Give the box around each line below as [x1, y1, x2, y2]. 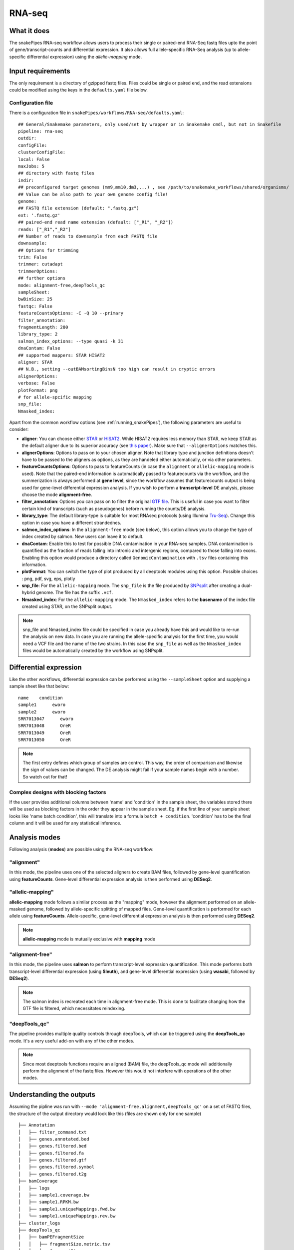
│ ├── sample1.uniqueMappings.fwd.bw [18, 1206, 116, 1212]
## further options [18, 275, 66, 281]
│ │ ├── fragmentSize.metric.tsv [18, 1241, 111, 1247]
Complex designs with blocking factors [9, 788, 106, 795]
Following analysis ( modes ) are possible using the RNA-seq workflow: [9, 846, 154, 852]
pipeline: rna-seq [18, 128, 63, 134]
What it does [9, 26, 50, 35]
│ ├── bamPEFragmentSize [18, 1234, 84, 1240]
